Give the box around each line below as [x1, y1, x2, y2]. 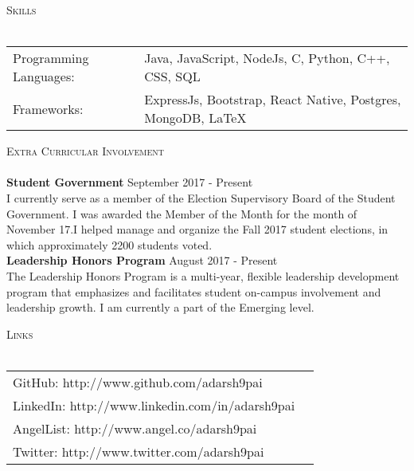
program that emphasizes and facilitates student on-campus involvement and [6, 283, 381, 300]
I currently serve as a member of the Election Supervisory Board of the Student [6, 189, 396, 206]
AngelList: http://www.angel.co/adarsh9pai [13, 418, 257, 438]
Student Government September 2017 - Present [6, 174, 253, 190]
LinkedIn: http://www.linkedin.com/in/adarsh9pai [13, 395, 295, 414]
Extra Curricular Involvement [6, 143, 164, 159]
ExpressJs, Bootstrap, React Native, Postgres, [144, 90, 401, 109]
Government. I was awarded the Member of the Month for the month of [6, 205, 357, 222]
